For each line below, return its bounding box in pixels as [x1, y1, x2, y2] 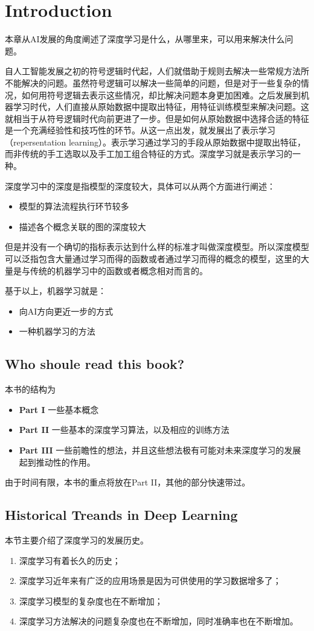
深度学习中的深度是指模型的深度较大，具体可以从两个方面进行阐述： [5, 179, 275, 192]
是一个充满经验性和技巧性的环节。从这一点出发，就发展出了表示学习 [5, 124, 275, 136]
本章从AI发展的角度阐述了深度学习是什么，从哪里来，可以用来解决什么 [5, 33, 285, 45]
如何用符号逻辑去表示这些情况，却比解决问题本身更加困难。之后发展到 [21, 88, 301, 101]
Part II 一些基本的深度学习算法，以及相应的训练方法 [19, 423, 229, 436]
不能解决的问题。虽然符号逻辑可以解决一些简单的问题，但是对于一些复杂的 [5, 76, 301, 89]
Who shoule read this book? [5, 354, 185, 373]
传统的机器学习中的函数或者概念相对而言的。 [30, 264, 208, 277]
